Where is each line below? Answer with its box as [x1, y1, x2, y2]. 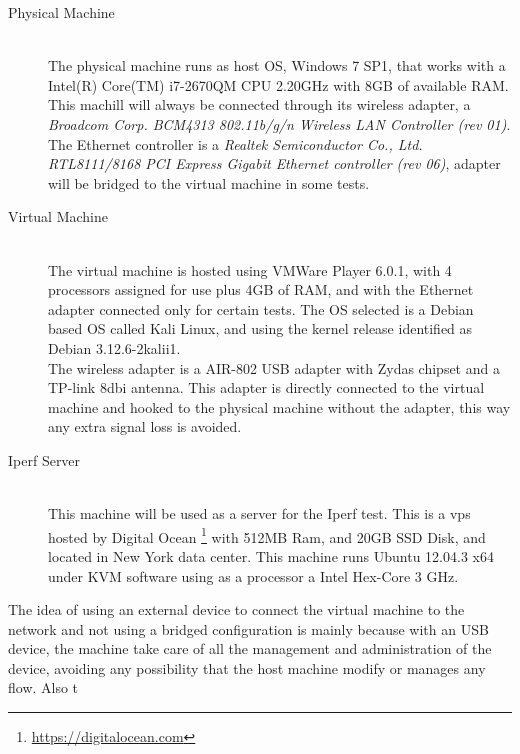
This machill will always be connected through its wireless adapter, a [48, 94, 471, 115]
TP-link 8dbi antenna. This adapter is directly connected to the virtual [48, 377, 485, 398]
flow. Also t [8, 677, 79, 698]
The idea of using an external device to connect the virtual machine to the [8, 599, 465, 620]
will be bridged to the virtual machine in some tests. [48, 172, 370, 193]
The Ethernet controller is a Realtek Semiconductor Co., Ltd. [48, 133, 423, 154]
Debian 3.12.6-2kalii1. [48, 337, 181, 358]
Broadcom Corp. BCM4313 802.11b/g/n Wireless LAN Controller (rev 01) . [48, 113, 511, 134]
